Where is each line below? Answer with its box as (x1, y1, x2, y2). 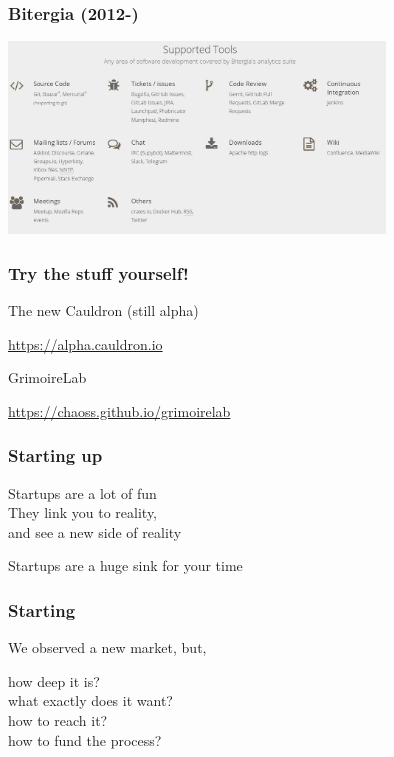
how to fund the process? (8, 729, 162, 750)
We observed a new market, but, (8, 637, 207, 658)
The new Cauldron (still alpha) (8, 300, 199, 321)
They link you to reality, (8, 502, 158, 523)
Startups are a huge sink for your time (8, 555, 243, 576)
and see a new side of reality (8, 521, 182, 542)
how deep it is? (8, 670, 100, 691)
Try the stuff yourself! (8, 260, 189, 285)
